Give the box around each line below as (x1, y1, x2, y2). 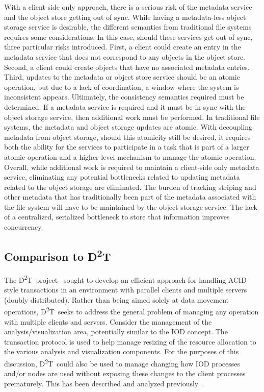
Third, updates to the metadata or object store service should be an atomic (4, 71, 240, 82)
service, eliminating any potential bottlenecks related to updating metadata (4, 171, 240, 182)
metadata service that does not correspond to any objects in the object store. (4, 51, 246, 62)
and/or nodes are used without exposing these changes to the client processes (4, 368, 246, 379)
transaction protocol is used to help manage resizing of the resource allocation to (4, 336, 256, 347)
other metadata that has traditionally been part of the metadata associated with (4, 191, 256, 202)
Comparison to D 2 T (4, 247, 111, 264)
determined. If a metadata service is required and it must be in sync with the (4, 101, 246, 112)
